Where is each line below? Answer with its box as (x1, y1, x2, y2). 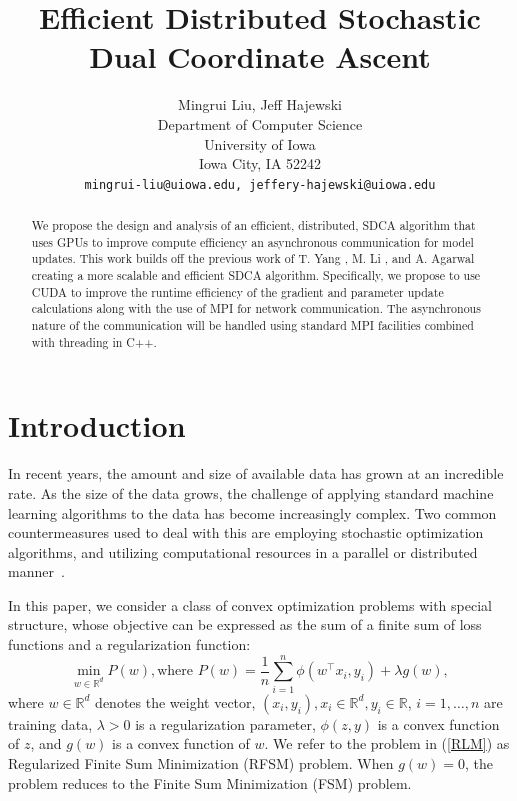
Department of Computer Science (157, 113, 363, 134)
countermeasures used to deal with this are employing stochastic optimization (8, 522, 484, 543)
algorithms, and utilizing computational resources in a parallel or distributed (8, 541, 478, 562)
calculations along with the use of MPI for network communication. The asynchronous (31, 300, 481, 317)
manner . (8, 561, 65, 582)
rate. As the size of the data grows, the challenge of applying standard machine (8, 482, 494, 503)
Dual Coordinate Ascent (89, 36, 431, 77)
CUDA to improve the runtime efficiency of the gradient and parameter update (31, 283, 444, 300)
